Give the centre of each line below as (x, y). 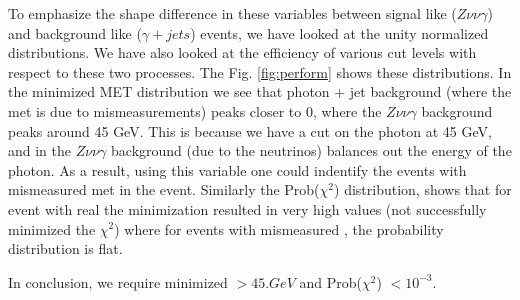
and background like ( (75, 32)
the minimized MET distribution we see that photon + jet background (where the (260, 91)
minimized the (52, 228)
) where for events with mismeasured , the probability (279, 228)
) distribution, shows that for (423, 189)
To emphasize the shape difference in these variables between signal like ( (232, 13)
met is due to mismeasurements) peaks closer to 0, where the (195, 110)
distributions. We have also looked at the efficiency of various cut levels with (242, 52)
